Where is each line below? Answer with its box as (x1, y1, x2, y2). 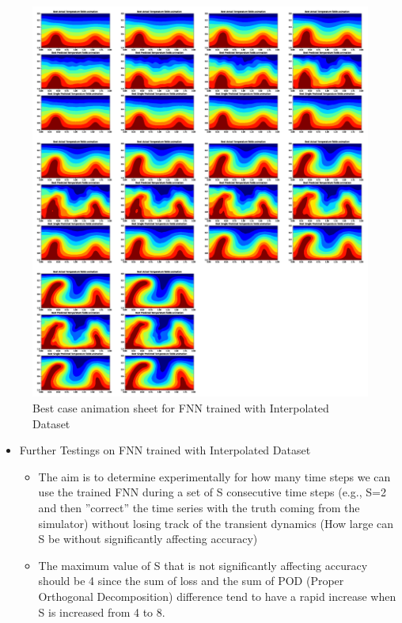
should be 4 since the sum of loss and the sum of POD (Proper (38, 572, 344, 589)
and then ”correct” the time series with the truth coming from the (38, 499, 360, 515)
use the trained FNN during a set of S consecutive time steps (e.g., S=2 (38, 484, 386, 500)
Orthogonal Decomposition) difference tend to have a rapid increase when (38, 587, 396, 604)
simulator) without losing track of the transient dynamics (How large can (38, 515, 394, 531)
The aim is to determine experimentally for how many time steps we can (38, 468, 391, 484)
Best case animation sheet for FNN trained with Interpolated (32, 399, 329, 416)
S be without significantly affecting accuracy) (38, 530, 258, 547)
